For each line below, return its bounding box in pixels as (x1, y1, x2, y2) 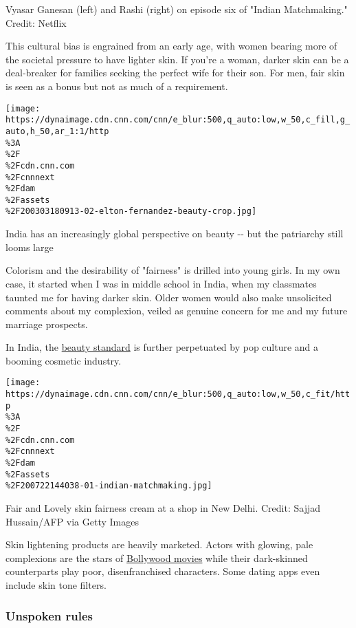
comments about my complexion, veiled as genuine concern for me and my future (5, 303, 348, 318)
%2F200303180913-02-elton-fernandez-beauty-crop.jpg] (5, 206, 257, 217)
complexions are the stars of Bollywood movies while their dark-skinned (5, 550, 308, 565)
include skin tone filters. (5, 578, 107, 592)
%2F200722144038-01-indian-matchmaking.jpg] (5, 481, 212, 491)
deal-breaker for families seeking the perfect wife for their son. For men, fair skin (5, 65, 345, 80)
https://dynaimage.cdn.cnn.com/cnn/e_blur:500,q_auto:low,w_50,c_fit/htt (5, 389, 351, 400)
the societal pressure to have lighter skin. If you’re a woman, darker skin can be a (5, 52, 349, 66)
